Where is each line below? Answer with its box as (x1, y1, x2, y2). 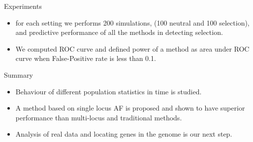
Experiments (4, 1, 42, 11)
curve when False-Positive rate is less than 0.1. (15, 53, 156, 63)
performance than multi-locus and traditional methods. (15, 112, 182, 122)
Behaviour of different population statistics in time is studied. (15, 86, 202, 96)
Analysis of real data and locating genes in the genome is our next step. (15, 129, 232, 139)
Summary (4, 69, 33, 80)
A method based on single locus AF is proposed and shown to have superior (15, 103, 245, 113)
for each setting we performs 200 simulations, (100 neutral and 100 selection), (15, 17, 250, 28)
